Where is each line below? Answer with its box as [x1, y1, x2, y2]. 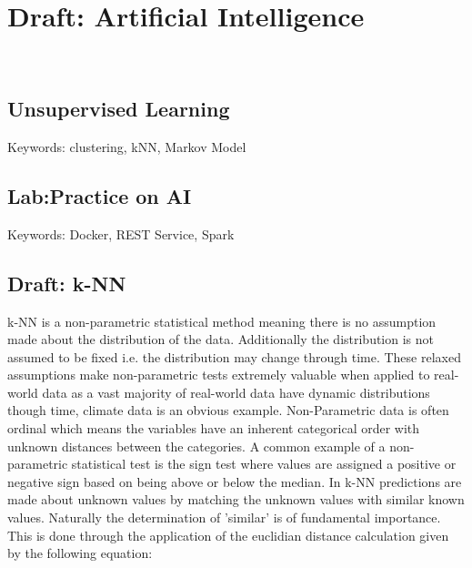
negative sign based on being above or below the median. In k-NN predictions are [7, 472, 462, 491]
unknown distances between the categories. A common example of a [7, 436, 386, 455]
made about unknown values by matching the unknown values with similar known [7, 490, 465, 509]
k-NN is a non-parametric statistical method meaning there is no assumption [7, 311, 437, 330]
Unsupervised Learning [7, 95, 230, 123]
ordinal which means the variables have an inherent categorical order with [7, 419, 420, 438]
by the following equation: [7, 543, 153, 563]
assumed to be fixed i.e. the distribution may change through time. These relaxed [7, 347, 461, 366]
